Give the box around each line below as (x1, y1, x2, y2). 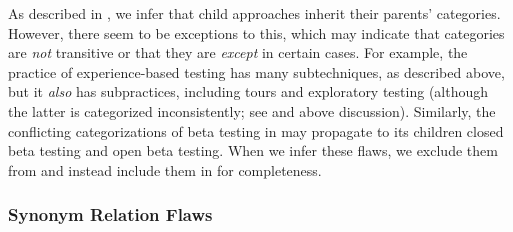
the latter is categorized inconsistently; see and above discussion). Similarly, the (8, 100, 496, 121)
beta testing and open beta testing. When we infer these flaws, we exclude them (8, 140, 498, 161)
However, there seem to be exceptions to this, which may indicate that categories (8, 22, 505, 43)
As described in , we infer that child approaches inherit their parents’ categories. (8, 3, 501, 23)
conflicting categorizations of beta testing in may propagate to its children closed (8, 120, 504, 141)
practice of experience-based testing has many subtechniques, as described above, (8, 61, 505, 82)
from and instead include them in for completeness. (8, 159, 322, 180)
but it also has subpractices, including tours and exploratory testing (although (8, 81, 489, 102)
